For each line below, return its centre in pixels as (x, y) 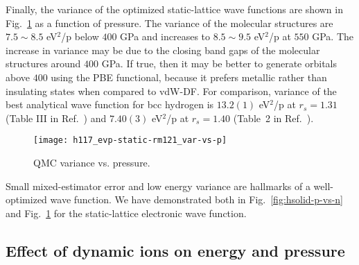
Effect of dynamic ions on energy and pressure (175, 250)
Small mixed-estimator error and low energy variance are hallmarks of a (158, 186)
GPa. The (333, 36)
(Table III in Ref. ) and (56, 118)
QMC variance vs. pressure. (92, 162)
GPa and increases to (165, 36)
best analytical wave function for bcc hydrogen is (110, 104)
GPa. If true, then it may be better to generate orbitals (219, 63)
